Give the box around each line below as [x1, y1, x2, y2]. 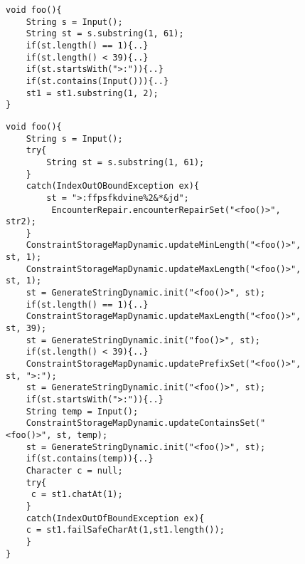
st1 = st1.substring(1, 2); [26, 88, 159, 98]
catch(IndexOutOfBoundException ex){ [26, 513, 205, 523]
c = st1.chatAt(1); [31, 489, 123, 500]
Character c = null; [26, 465, 123, 476]
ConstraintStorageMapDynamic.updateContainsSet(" [26, 418, 266, 429]
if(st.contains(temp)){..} [26, 454, 154, 464]
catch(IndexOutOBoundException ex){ [26, 181, 200, 192]
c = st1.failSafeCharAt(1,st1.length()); [26, 525, 225, 536]
